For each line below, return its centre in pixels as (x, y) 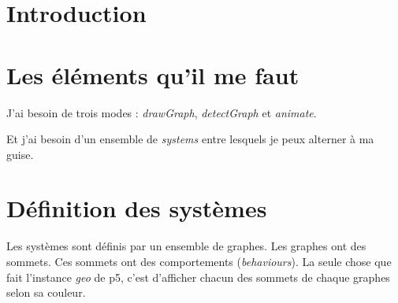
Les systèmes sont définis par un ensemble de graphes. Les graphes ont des (186, 246)
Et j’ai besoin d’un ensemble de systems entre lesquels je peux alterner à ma (190, 139)
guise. (20, 154)
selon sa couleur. (46, 292)
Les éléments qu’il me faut (153, 74)
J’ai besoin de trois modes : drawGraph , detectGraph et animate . (162, 112)
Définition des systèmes (137, 208)
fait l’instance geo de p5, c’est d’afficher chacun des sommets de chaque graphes (198, 277)
